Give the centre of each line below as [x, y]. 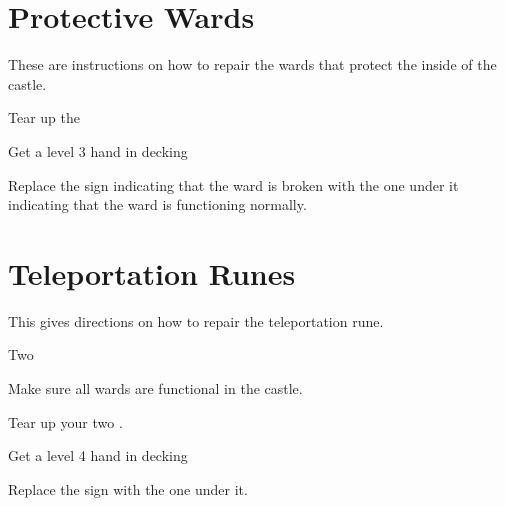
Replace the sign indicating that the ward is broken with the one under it [233, 184]
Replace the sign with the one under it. [128, 488]
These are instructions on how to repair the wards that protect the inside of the [252, 64]
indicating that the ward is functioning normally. [157, 204]
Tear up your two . [65, 421]
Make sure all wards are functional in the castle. [155, 388]
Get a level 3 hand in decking [98, 150]
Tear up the [44, 117]
